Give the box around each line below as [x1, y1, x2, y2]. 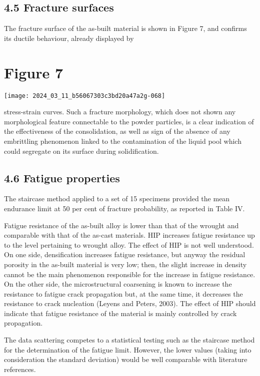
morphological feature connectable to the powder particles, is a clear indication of [4, 116, 254, 126]
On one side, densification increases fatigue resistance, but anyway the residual [4, 249, 245, 260]
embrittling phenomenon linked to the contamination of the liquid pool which [4, 135, 241, 146]
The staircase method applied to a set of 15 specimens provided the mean [4, 193, 230, 204]
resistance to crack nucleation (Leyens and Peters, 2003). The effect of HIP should [4, 298, 256, 309]
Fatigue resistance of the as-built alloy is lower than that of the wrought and [4, 220, 239, 230]
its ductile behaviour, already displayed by [4, 32, 134, 43]
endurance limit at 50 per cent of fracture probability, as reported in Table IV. [4, 203, 245, 213]
